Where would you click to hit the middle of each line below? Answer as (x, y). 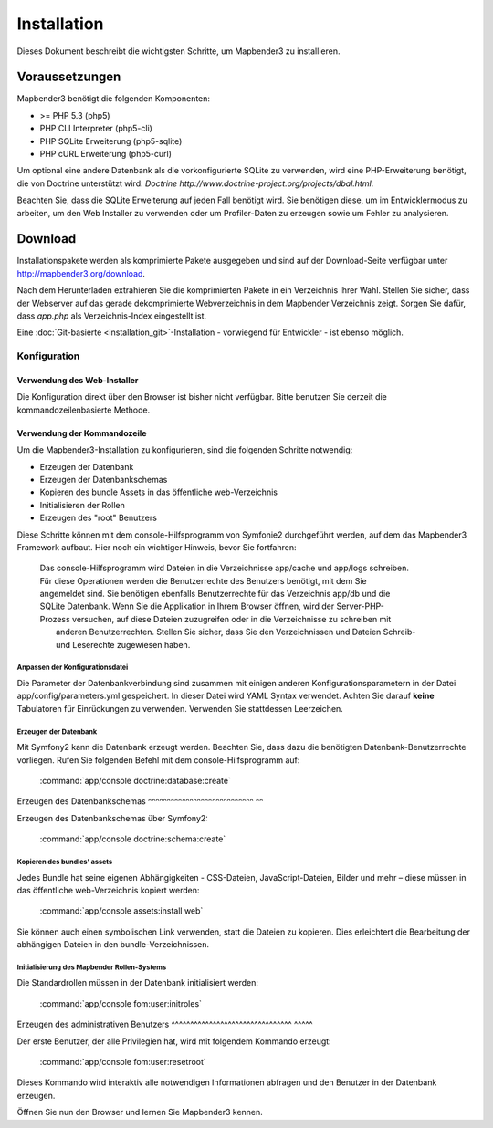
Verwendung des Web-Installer (78, 380)
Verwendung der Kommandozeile (82, 433)
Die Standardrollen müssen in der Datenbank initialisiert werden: (138, 983)
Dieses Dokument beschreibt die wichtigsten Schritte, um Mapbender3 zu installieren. (178, 51)
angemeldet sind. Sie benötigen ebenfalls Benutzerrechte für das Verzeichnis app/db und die (215, 594)
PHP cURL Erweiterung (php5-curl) (106, 154)
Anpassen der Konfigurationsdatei (73, 668)
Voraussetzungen (69, 77)
